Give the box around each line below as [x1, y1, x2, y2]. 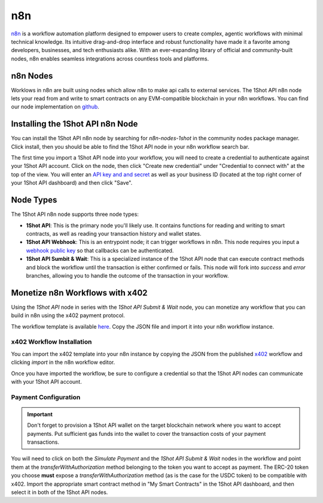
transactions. [27, 438, 60, 446]
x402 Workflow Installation [11, 338, 92, 346]
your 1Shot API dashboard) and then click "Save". [11, 179, 133, 186]
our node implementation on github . [11, 103, 100, 110]
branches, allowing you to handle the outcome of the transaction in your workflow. [26, 272, 229, 279]
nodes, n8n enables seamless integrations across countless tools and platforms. [11, 55, 209, 62]
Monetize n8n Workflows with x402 [11, 288, 148, 298]
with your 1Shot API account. [11, 378, 82, 385]
